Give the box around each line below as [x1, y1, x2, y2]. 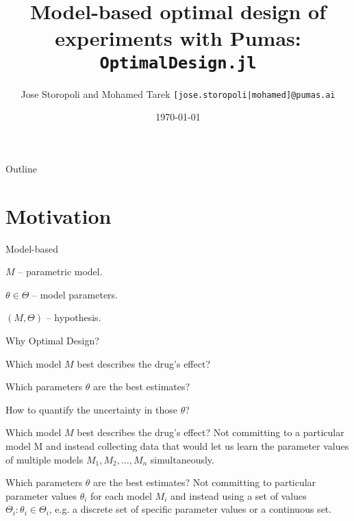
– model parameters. [32, 287, 118, 301]
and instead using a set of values [170, 488, 307, 503]
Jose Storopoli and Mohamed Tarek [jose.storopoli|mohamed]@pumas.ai [21, 86, 336, 101]
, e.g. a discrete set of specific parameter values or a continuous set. [49, 502, 332, 516]
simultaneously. [150, 452, 214, 466]
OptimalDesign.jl [99, 53, 257, 73]
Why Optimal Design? [5, 333, 99, 347]
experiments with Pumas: [55, 24, 301, 52]
